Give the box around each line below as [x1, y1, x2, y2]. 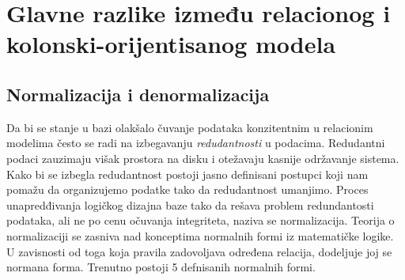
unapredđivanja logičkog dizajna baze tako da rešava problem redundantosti [6, 196, 374, 213]
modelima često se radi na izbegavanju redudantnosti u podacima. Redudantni [6, 134, 385, 151]
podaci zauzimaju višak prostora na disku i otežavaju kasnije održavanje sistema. [6, 149, 399, 166]
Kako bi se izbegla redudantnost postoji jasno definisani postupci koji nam [6, 165, 369, 182]
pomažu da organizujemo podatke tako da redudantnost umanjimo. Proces [6, 181, 369, 198]
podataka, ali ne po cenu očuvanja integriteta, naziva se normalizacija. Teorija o [6, 212, 395, 229]
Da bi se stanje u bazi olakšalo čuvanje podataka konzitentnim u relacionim [6, 119, 373, 135]
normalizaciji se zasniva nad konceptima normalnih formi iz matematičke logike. [6, 227, 394, 244]
